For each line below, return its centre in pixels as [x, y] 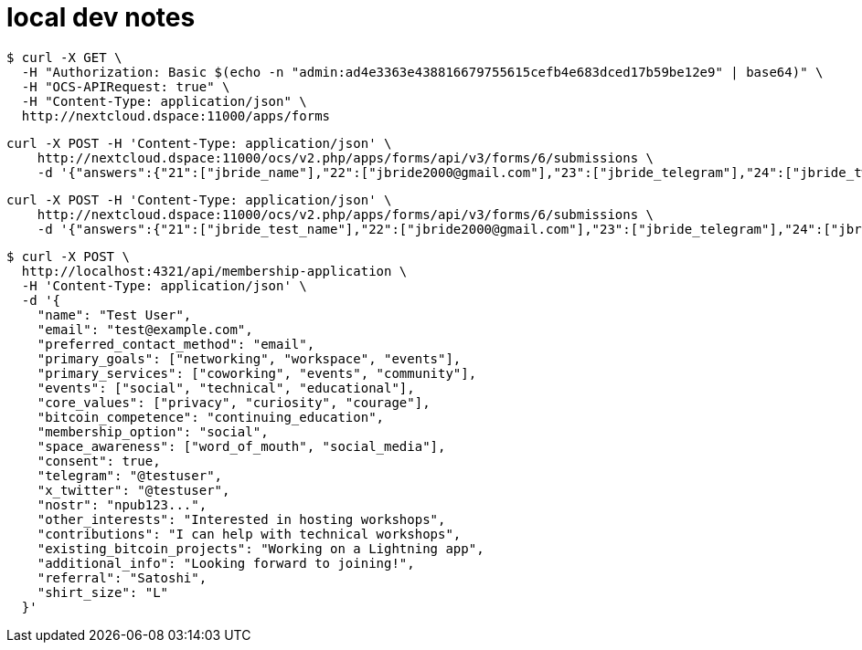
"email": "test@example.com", [145, 329]
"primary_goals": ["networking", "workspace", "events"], [249, 358]
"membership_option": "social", [153, 431]
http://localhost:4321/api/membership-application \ [214, 271]
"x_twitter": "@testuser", [133, 490]
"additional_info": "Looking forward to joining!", [226, 563]
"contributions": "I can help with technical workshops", [249, 534]
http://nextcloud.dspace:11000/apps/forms [176, 115]
